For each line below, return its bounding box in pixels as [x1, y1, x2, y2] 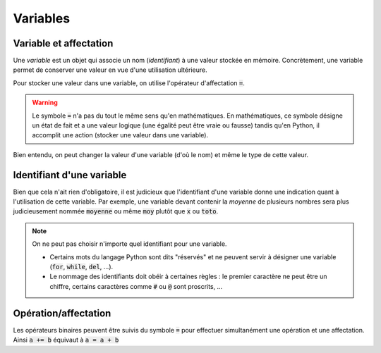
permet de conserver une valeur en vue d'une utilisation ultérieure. [13, 66, 207, 74]
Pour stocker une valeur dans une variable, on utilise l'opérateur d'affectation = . [13, 78, 245, 87]
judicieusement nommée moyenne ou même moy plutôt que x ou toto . [13, 207, 219, 216]
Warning [32, 99, 58, 107]
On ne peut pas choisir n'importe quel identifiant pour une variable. [32, 240, 227, 248]
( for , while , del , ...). [49, 263, 114, 271]
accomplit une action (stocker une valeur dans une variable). [32, 131, 208, 140]
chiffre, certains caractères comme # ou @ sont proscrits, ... [49, 282, 223, 290]
